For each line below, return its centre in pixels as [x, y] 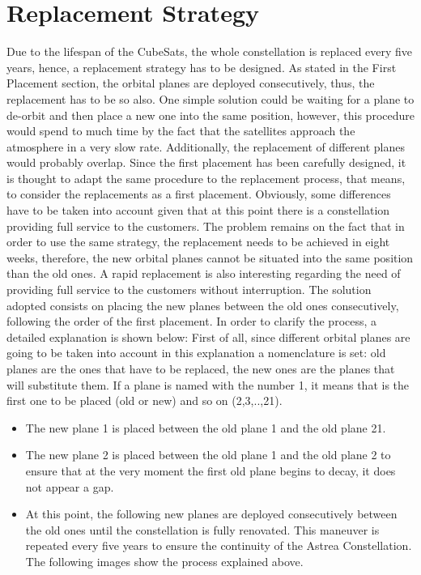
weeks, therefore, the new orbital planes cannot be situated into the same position [210, 257]
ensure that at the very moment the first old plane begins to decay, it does [210, 470]
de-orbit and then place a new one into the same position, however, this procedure [210, 115]
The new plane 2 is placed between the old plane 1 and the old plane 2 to [208, 455]
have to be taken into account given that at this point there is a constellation [198, 210]
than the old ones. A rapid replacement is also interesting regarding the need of [204, 273]
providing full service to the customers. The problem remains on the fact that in [206, 226]
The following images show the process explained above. [164, 561]
